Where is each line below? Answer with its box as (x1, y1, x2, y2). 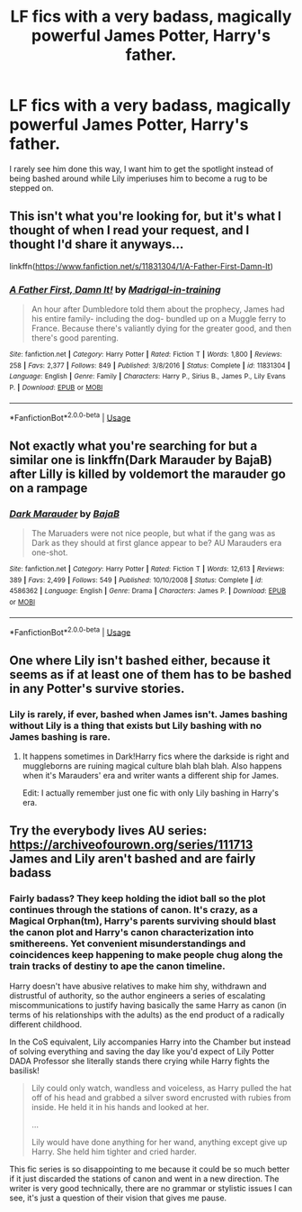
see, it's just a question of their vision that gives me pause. (9, 1192, 227, 1203)
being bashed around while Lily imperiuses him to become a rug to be (9, 173, 268, 184)
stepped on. (9, 182, 54, 193)
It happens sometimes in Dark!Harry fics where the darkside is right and (22, 751, 289, 761)
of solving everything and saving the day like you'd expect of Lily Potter (9, 1045, 275, 1056)
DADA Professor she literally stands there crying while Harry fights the (9, 1055, 270, 1066)
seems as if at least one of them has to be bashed (9, 667, 292, 682)
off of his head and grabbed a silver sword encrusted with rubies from (31, 1092, 292, 1103)
